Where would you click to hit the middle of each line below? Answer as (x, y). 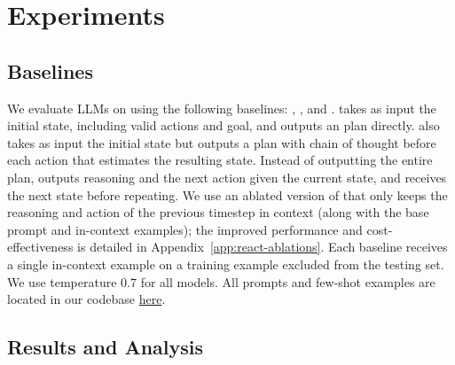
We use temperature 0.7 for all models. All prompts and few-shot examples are (221, 281)
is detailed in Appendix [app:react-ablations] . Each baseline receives (263, 247)
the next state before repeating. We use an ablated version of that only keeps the (227, 194)
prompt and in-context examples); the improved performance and (185, 229)
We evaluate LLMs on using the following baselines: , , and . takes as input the (222, 108)
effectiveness (40, 247)
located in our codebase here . (86, 299)
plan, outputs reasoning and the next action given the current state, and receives (227, 177)
